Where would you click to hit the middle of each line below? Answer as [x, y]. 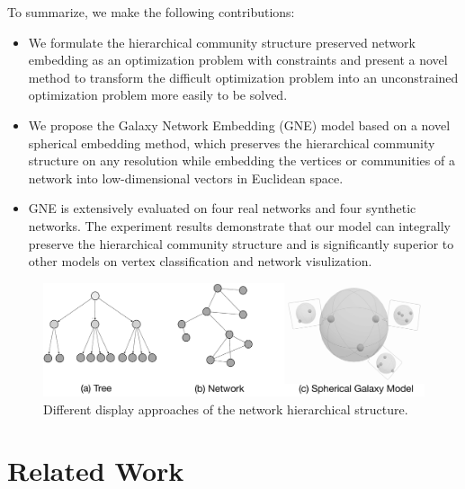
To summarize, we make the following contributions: [151, 12]
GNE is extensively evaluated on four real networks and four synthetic [222, 208]
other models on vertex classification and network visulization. [200, 261]
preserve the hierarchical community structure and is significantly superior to [241, 243]
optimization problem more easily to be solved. [158, 95]
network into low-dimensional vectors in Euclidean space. [186, 178]
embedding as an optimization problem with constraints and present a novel [238, 60]
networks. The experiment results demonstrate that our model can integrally [239, 225]
